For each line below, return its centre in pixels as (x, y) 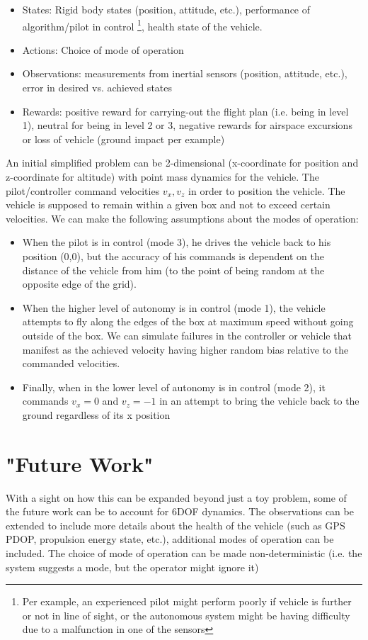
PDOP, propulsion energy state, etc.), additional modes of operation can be (170, 539)
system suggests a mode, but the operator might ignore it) (132, 567)
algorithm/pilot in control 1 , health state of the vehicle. (142, 25)
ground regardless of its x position (96, 414)
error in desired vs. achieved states (97, 88)
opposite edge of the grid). (79, 284)
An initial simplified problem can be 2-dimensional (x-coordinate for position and (182, 163)
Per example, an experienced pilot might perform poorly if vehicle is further (187, 601)
